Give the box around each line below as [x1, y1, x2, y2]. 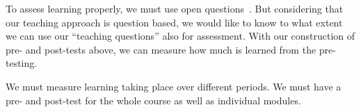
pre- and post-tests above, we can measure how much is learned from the [6, 42, 316, 56]
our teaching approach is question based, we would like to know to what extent [6, 15, 343, 29]
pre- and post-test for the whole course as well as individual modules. [6, 93, 301, 107]
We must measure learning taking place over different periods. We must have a [6, 79, 342, 93]
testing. [6, 56, 38, 70]
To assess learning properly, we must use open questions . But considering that [6, 1, 344, 15]
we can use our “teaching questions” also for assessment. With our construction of [6, 29, 355, 43]
